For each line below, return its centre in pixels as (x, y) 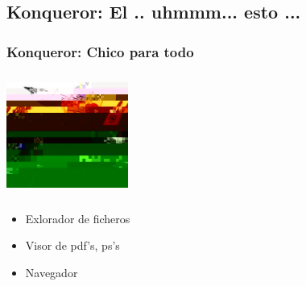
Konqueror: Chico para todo (100, 51)
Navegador (52, 272)
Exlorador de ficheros (78, 218)
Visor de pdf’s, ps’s (72, 245)
